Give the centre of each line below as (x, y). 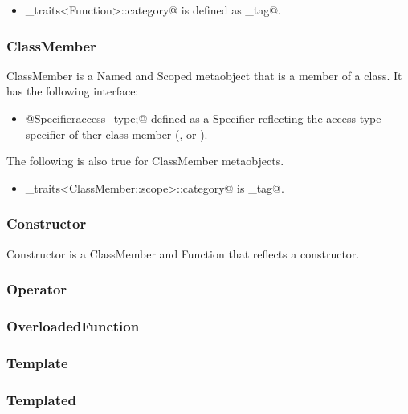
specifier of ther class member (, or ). (116, 134)
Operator (37, 289)
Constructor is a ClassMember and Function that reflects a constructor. (183, 253)
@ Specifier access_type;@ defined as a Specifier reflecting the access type (203, 118)
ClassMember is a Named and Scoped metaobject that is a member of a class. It (204, 75)
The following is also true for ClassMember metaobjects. (145, 161)
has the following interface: (73, 91)
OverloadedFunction (73, 325)
